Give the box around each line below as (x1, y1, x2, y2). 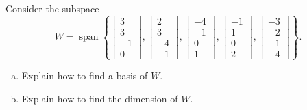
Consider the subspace (5, 1, 99, 15)
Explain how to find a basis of (21, 68, 148, 83)
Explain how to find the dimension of (21, 91, 178, 105)
